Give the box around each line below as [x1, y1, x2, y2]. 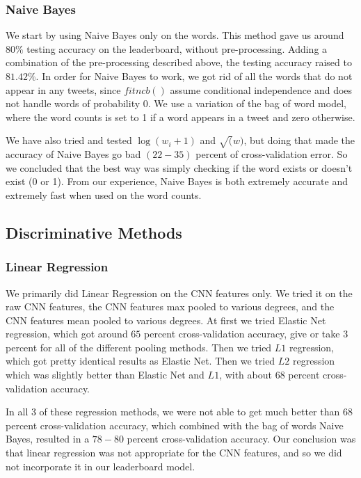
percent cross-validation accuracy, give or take [144, 326, 340, 341]
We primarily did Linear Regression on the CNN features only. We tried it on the [6, 285, 353, 300]
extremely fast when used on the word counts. [6, 187, 202, 202]
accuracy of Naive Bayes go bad [6, 147, 141, 161]
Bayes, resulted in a [6, 431, 90, 446]
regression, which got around [6, 326, 128, 341]
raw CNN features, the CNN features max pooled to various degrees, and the [6, 299, 335, 314]
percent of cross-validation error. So [195, 147, 348, 161]
